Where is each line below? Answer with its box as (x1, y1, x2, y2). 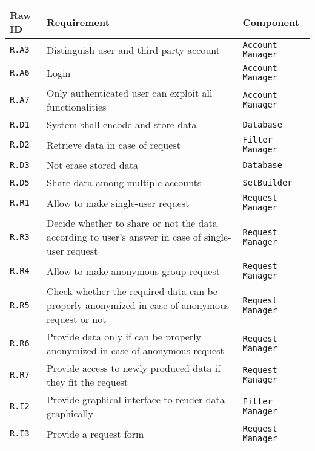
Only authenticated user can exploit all (46, 86, 213, 100)
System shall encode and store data (46, 117, 197, 131)
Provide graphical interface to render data (46, 392, 225, 406)
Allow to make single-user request (46, 195, 190, 210)
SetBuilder (242, 177, 293, 187)
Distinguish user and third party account (46, 42, 220, 57)
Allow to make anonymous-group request (46, 264, 220, 278)
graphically (46, 406, 93, 420)
